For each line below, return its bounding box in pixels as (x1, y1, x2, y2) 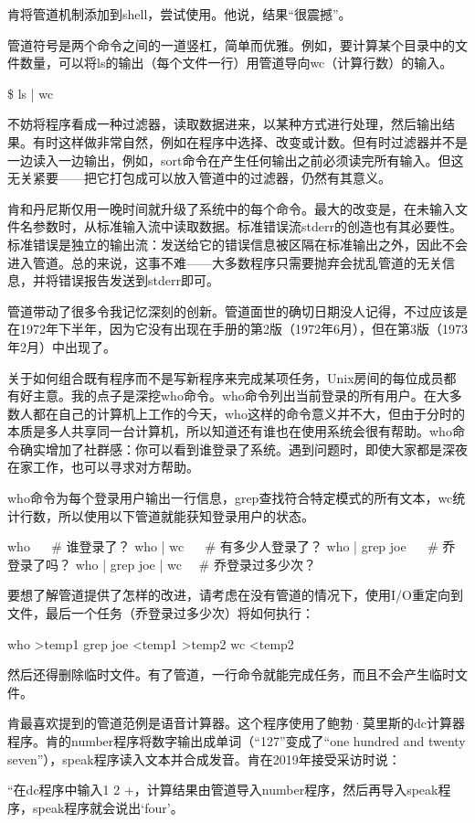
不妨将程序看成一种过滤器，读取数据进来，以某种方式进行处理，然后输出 (7, 114, 442, 134)
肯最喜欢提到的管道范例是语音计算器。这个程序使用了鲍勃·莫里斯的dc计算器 (7, 713, 465, 732)
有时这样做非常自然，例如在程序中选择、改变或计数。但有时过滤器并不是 (32, 132, 468, 151)
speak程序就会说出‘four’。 (32, 797, 184, 817)
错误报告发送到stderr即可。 (58, 271, 219, 290)
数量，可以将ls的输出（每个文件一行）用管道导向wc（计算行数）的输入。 (19, 53, 453, 72)
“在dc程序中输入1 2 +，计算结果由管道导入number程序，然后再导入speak (7, 780, 438, 799)
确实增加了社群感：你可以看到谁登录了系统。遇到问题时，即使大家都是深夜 (19, 439, 468, 458)
